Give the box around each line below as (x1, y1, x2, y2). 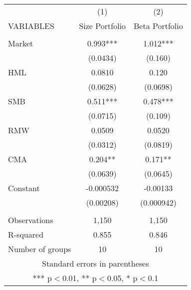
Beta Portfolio (134, 20, 183, 31)
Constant (8, 182, 40, 194)
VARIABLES (8, 20, 54, 31)
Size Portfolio (79, 20, 126, 31)
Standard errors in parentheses (42, 258, 149, 269)
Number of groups (8, 243, 71, 255)
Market (8, 37, 33, 49)
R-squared (8, 229, 44, 240)
